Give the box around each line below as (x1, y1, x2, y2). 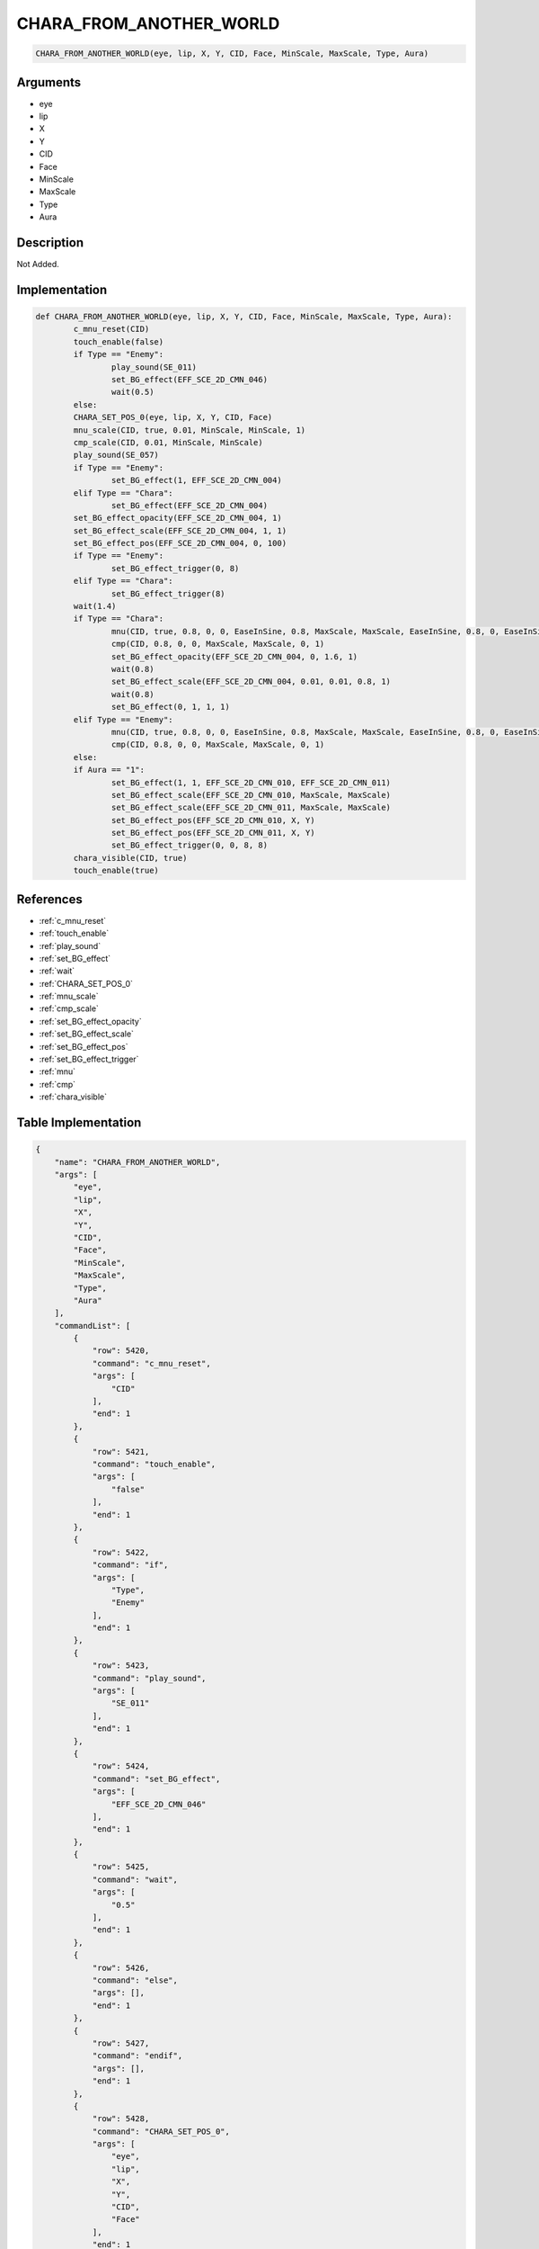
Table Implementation (16, 1116, 142, 1131)
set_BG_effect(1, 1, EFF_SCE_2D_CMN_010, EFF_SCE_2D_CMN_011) (110, 777, 391, 787)
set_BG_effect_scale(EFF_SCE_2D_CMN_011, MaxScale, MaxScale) (110, 802, 391, 813)
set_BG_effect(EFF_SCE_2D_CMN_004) (110, 500, 269, 510)
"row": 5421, (92, 1447, 150, 1456)
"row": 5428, (92, 2114, 150, 2124)
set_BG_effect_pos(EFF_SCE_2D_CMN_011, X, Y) (110, 828, 315, 838)
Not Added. (16, 259, 60, 270)
